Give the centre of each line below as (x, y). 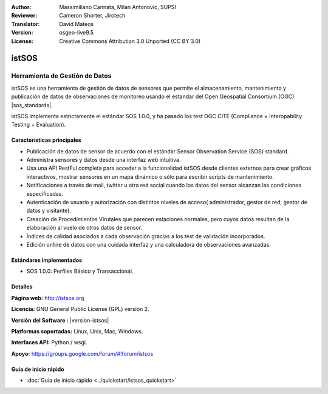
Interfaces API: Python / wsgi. (49, 342)
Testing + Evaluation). (39, 125)
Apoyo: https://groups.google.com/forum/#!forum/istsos (82, 353)
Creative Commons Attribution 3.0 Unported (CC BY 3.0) (130, 41)
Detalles (22, 287)
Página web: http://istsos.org (48, 298)
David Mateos (77, 24)
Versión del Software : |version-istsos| (60, 320)
